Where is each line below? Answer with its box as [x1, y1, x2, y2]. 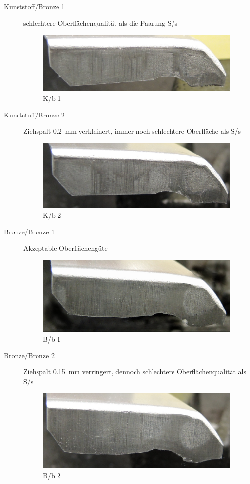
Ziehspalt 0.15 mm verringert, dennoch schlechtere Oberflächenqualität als [23, 367, 246, 377]
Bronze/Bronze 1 [4, 226, 55, 236]
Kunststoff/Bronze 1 [4, 1, 65, 11]
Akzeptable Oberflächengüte [23, 243, 108, 253]
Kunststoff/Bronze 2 [4, 109, 65, 119]
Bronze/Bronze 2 [4, 350, 55, 360]
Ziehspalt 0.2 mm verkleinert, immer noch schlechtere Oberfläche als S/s [23, 126, 241, 136]
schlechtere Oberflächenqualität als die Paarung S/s [23, 18, 177, 28]
